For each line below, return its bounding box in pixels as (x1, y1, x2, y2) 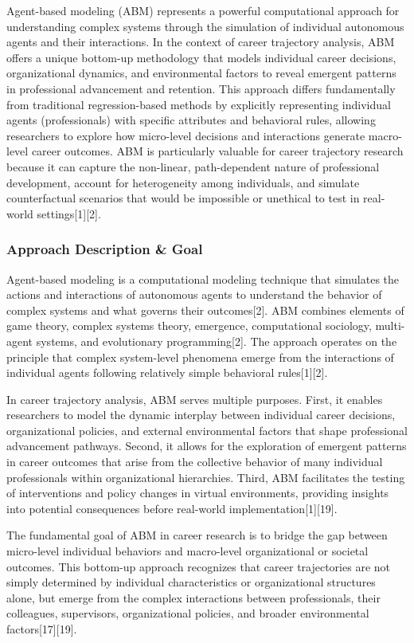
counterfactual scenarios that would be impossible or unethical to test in (6, 190, 360, 206)
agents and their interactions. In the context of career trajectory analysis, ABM (6, 33, 395, 50)
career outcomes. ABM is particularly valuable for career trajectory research (31, 143, 404, 159)
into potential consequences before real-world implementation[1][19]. (6, 500, 338, 516)
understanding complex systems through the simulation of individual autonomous (6, 18, 404, 34)
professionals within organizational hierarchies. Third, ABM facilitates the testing (6, 469, 405, 485)
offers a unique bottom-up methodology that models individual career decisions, (6, 49, 396, 65)
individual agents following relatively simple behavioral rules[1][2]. (6, 364, 328, 381)
